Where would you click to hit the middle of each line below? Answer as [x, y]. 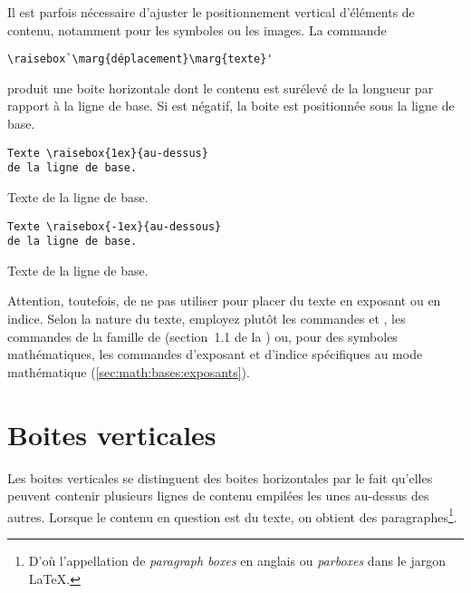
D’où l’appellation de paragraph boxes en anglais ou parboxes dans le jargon [237, 560]
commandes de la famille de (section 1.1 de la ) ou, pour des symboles [202, 336]
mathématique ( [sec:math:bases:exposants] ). [129, 371]
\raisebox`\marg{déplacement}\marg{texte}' [140, 59]
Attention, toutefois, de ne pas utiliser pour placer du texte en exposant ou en [224, 301]
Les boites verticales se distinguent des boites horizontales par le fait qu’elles [220, 477]
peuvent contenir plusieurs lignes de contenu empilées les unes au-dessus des [218, 496]
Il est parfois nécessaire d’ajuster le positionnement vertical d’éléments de [211, 12]
